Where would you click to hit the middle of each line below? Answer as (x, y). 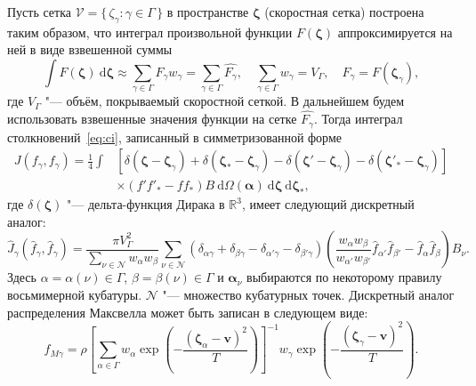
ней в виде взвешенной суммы (90, 49)
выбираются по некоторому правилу (344, 277)
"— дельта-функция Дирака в (146, 204)
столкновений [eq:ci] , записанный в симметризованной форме (174, 137)
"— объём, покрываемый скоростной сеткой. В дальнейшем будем (225, 101)
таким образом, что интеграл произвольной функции (150, 32)
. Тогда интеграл (358, 119)
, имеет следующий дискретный (328, 204)
